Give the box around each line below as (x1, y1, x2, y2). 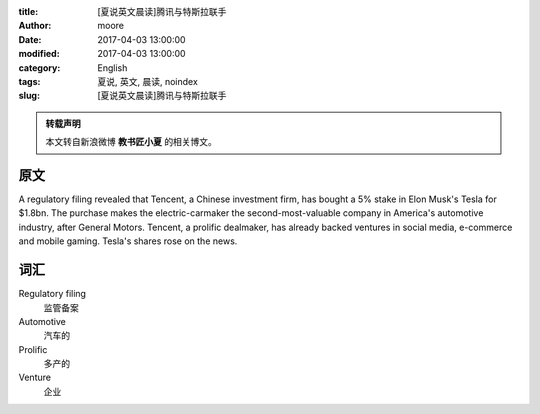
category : (18, 61, 61, 74)
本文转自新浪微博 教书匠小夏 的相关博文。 (45, 136, 217, 148)
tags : (18, 75, 41, 87)
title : (18, 6, 39, 17)
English (97, 61, 128, 74)
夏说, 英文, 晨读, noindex (97, 75, 199, 87)
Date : (18, 33, 42, 45)
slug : (18, 90, 40, 102)
